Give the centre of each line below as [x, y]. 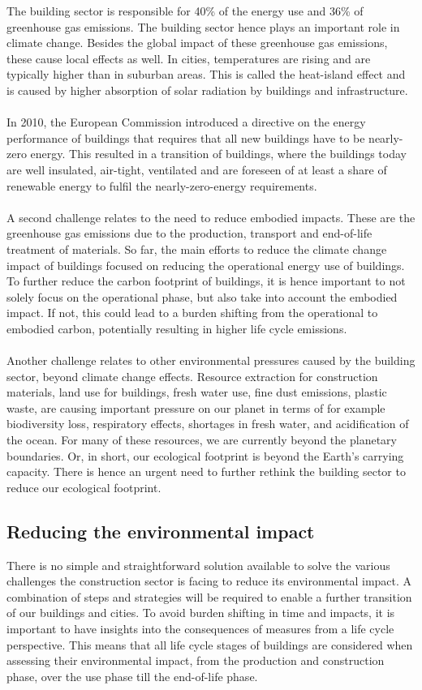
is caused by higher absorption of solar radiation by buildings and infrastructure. [207, 90]
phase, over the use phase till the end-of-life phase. [132, 676]
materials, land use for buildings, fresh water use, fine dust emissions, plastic [197, 392]
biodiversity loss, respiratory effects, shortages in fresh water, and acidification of [208, 424]
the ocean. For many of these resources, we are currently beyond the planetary [202, 440]
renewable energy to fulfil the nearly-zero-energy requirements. [162, 185]
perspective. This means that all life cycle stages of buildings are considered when [210, 644]
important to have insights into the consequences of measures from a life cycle [200, 628]
